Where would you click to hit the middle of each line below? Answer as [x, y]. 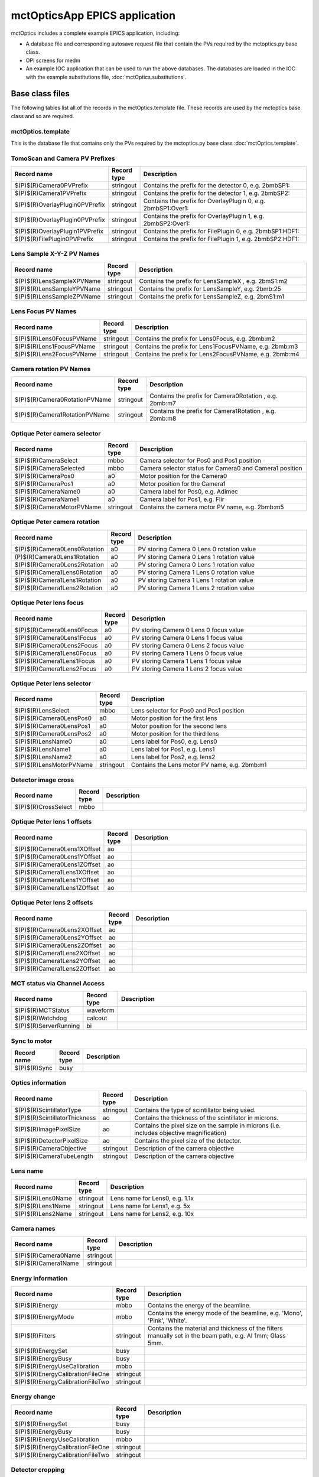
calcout [97, 1018]
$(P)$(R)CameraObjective [51, 1148]
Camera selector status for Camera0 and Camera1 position [221, 469]
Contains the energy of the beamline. [199, 1306]
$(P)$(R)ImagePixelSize [48, 1129]
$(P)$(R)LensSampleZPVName [58, 297]
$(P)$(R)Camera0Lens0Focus [56, 630]
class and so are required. [43, 116]
